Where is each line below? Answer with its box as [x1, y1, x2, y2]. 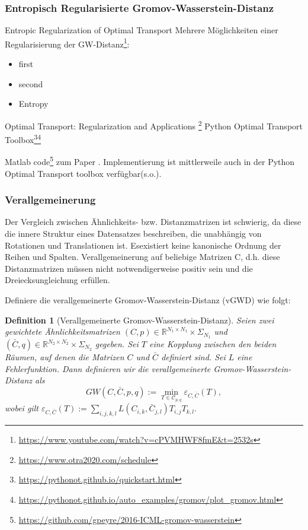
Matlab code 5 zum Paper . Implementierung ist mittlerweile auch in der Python [5, 154, 295, 167]
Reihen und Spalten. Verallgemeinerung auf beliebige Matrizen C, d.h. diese [5, 250, 280, 263]
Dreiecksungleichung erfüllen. [5, 274, 110, 286]
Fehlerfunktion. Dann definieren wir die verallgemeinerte [5, 362, 211, 375]
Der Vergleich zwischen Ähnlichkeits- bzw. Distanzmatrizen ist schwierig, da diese [5, 215, 301, 228]
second [18, 77, 43, 90]
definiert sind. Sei [161, 351, 226, 363]
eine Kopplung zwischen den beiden [149, 338, 277, 350]
